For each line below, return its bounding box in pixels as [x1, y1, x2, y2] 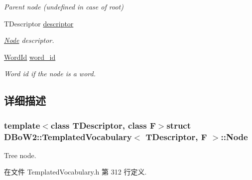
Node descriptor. [4, 35, 54, 45]
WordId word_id [4, 51, 56, 62]
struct [166, 119, 191, 131]
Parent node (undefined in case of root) [4, 1, 124, 11]
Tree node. [4, 150, 36, 160]
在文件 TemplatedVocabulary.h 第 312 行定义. [4, 167, 147, 177]
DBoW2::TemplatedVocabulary [4, 130, 132, 143]
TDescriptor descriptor [4, 18, 74, 28]
